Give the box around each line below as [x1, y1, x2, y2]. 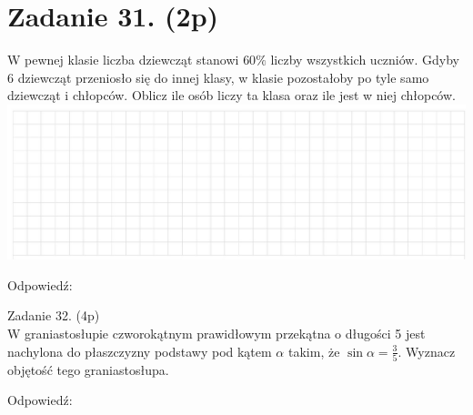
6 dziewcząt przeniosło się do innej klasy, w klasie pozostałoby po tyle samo [7, 67, 429, 86]
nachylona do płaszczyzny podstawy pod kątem [7, 341, 272, 360]
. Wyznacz [398, 341, 456, 360]
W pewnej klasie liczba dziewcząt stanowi [7, 50, 239, 69]
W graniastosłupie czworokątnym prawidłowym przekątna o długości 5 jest [7, 323, 426, 342]
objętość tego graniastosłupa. [7, 359, 169, 379]
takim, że [287, 341, 340, 360]
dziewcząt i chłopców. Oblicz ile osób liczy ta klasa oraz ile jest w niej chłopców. [7, 86, 456, 105]
